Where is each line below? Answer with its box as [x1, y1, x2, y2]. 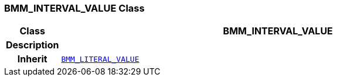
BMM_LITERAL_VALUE [61, 54, 139, 64]
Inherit [17, 53, 47, 65]
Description [6, 39, 59, 51]
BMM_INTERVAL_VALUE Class [4, 2, 145, 14]
